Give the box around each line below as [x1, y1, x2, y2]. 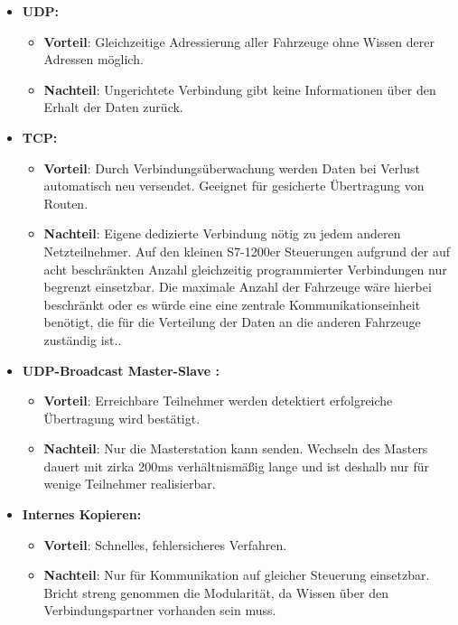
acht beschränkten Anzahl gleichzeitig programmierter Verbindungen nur [43, 259, 447, 278]
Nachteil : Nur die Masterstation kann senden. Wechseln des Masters [43, 439, 428, 458]
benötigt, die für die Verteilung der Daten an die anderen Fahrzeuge [43, 312, 421, 331]
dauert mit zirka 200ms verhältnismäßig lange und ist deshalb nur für [43, 456, 429, 475]
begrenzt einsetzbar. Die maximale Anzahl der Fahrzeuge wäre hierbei [43, 277, 432, 296]
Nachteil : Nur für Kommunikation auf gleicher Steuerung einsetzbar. [43, 565, 430, 584]
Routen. [43, 193, 89, 212]
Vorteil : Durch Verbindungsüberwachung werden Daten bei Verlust [43, 158, 420, 177]
